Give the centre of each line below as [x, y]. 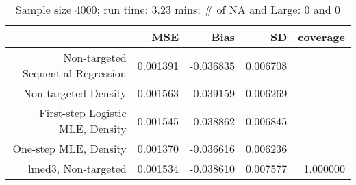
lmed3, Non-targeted [77, 168]
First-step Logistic [83, 113]
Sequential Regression [75, 73]
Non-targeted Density [75, 93]
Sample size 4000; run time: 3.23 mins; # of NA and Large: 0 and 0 [178, 9]
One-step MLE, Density [69, 148]
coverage [321, 37]
